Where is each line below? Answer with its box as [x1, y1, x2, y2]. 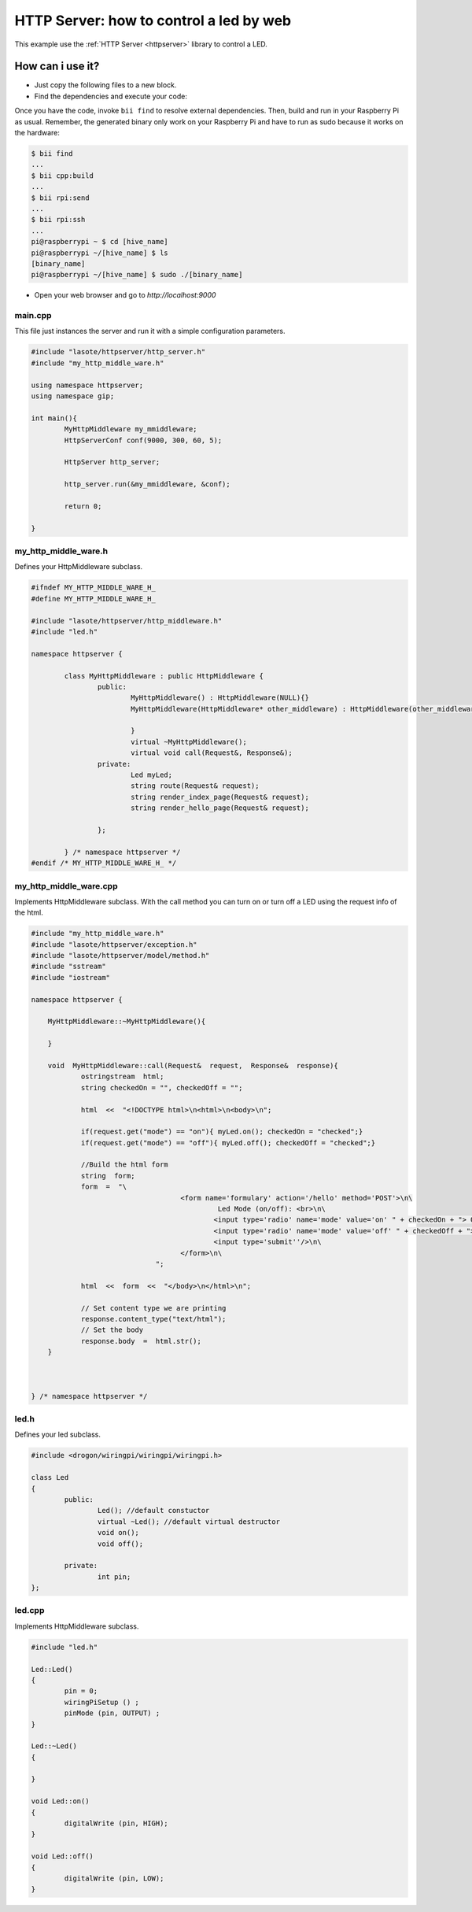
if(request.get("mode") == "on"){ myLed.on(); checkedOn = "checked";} [80, 1127, 363, 1137]
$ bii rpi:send [31, 193, 90, 202]
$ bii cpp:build [31, 171, 94, 180]
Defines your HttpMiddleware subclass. [14, 562, 143, 571]
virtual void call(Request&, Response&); [130, 749, 293, 757]
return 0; [64, 501, 102, 511]
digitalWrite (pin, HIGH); [64, 1819, 168, 1828]
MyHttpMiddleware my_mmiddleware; [64, 425, 197, 434]
